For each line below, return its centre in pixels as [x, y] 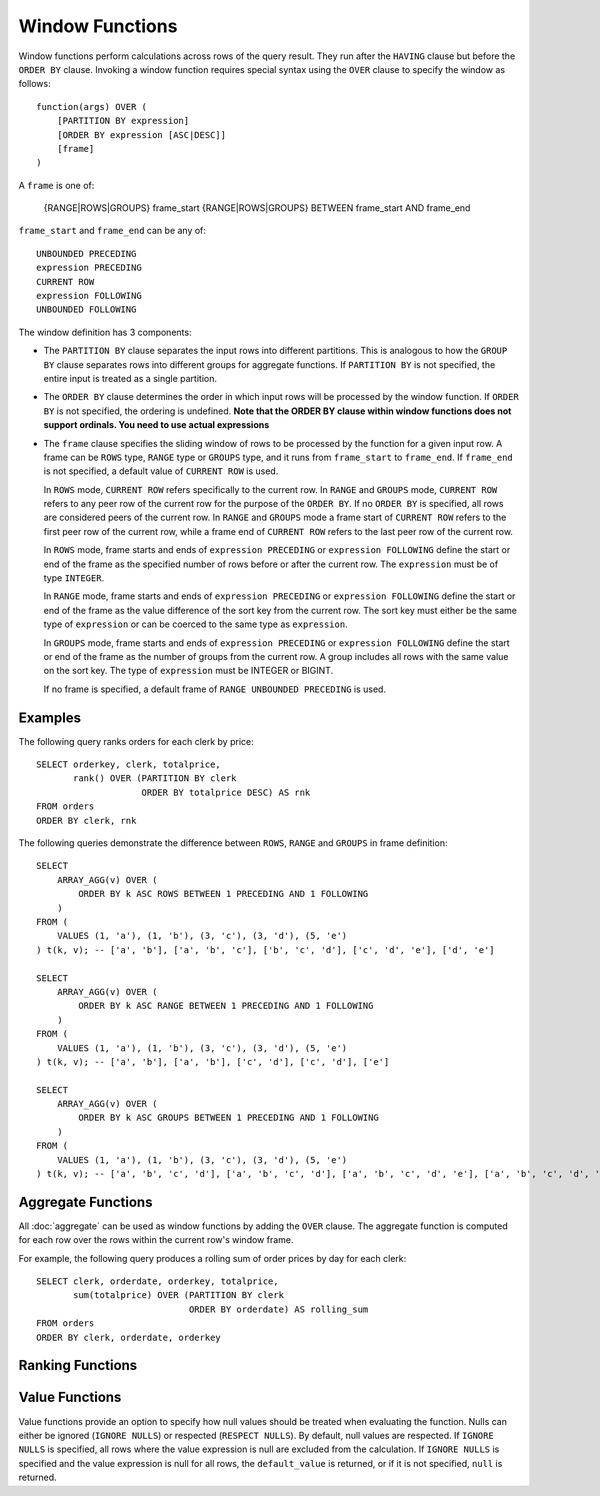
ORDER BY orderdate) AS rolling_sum [278, 1309]
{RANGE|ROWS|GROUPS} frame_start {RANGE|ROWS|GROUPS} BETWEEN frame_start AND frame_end [257, 208]
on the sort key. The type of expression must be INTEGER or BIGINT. [188, 671]
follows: [34, 84]
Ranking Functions [78, 1365]
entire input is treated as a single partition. [130, 378]
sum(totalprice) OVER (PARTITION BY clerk [179, 1295]
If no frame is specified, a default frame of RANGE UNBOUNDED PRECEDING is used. [215, 689]
